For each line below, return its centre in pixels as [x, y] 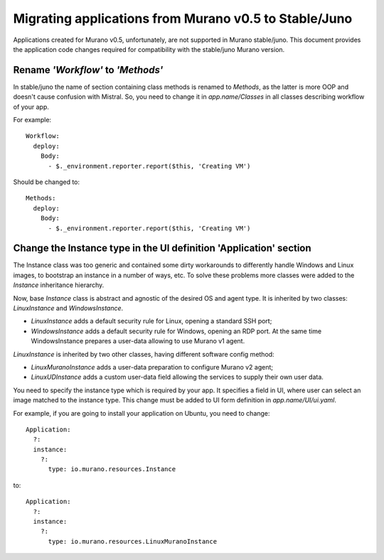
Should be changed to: [47, 182]
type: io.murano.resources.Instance [112, 469]
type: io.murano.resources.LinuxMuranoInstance [132, 541]
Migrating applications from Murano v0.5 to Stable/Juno [183, 18]
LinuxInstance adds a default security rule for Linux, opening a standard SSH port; [151, 321]
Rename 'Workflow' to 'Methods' [88, 70]
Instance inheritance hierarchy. [59, 285]
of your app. [31, 107]
